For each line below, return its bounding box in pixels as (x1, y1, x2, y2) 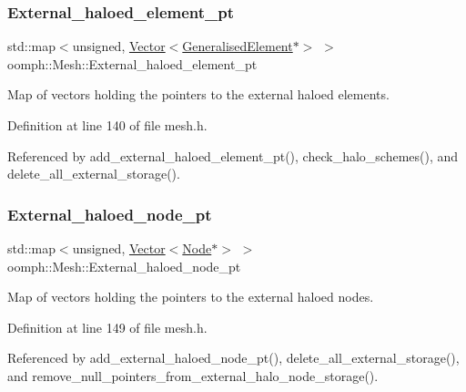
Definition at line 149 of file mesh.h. (7, 317, 208, 336)
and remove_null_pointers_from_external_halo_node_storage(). (7, 366, 379, 385)
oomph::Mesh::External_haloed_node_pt (7, 256, 241, 275)
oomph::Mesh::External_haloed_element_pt (7, 54, 258, 73)
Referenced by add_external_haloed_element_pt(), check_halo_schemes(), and (7, 146, 459, 165)
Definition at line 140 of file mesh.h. (7, 116, 208, 134)
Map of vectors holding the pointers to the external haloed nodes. (7, 287, 374, 306)
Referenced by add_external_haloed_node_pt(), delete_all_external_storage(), (7, 348, 460, 367)
